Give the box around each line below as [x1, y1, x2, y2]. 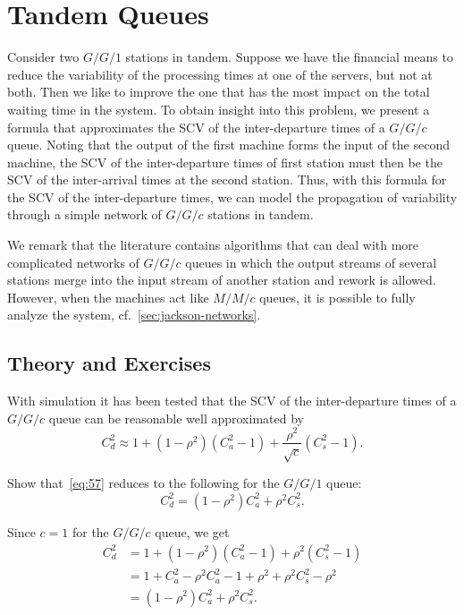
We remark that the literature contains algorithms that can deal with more [7, 235, 419, 254]
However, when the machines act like [7, 287, 209, 306]
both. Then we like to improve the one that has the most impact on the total [7, 82, 430, 101]
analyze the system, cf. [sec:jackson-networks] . [7, 305, 261, 324]
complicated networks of [7, 252, 139, 271]
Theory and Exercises [7, 349, 211, 377]
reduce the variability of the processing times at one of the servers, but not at [7, 64, 433, 83]
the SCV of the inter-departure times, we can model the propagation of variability [7, 187, 458, 206]
